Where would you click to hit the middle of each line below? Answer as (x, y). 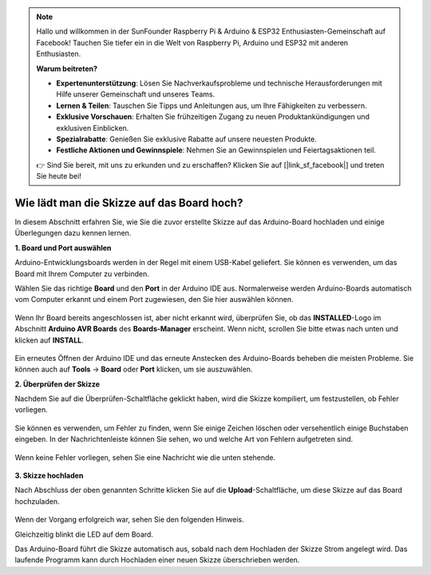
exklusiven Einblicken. (93, 128)
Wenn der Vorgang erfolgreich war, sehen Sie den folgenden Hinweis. (129, 520)
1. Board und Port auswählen (63, 248)
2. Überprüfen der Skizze (57, 384)
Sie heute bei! (59, 176)
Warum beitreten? (67, 69)
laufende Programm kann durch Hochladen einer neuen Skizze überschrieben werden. (157, 560)
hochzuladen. (37, 501)
